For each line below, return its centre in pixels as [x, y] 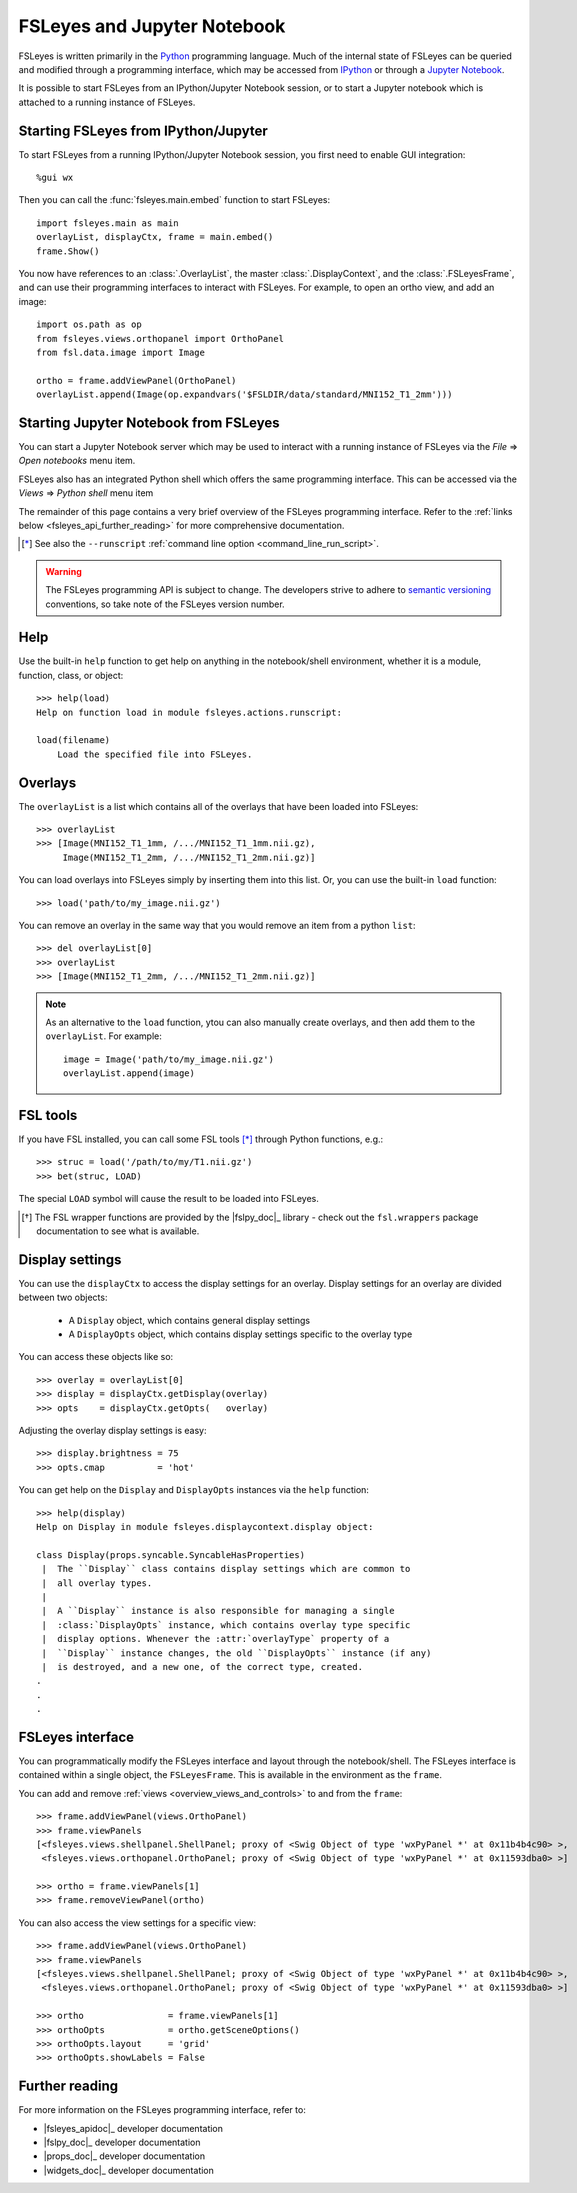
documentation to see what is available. [118, 1231]
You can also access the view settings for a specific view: [137, 1922]
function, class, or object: [71, 675]
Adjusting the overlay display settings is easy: [112, 1431]
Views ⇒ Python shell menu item [86, 493]
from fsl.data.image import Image [120, 352]
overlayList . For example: [103, 1036]
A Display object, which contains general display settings [189, 1320]
